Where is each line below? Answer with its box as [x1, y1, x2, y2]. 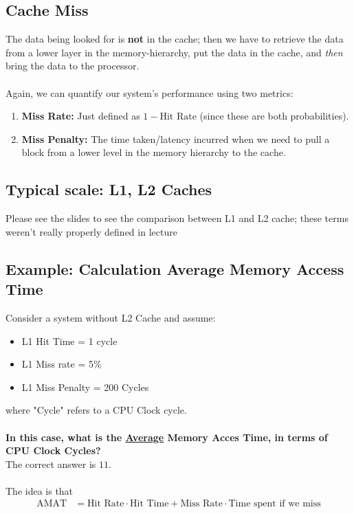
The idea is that [5, 483, 74, 498]
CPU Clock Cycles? [5, 443, 101, 458]
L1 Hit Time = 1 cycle [21, 333, 118, 348]
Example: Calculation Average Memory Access [5, 258, 344, 279]
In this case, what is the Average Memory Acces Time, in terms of [5, 429, 328, 444]
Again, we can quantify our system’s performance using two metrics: [5, 85, 294, 100]
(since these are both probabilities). [199, 109, 349, 123]
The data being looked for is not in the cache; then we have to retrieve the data [5, 32, 344, 46]
